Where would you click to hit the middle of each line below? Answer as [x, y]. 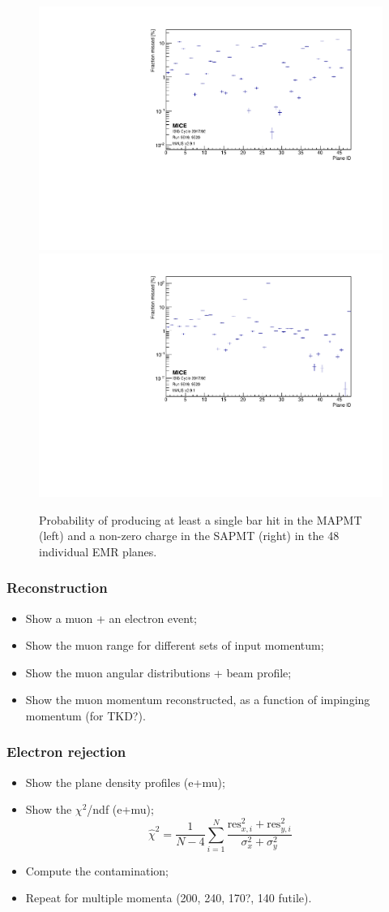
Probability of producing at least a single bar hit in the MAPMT [201, 519]
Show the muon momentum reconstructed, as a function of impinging [198, 700]
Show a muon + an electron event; [111, 618]
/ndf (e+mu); [120, 809]
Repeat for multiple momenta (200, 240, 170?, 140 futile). [169, 898]
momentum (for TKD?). [85, 715]
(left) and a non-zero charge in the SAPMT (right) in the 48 [189, 536]
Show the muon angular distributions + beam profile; [158, 672]
